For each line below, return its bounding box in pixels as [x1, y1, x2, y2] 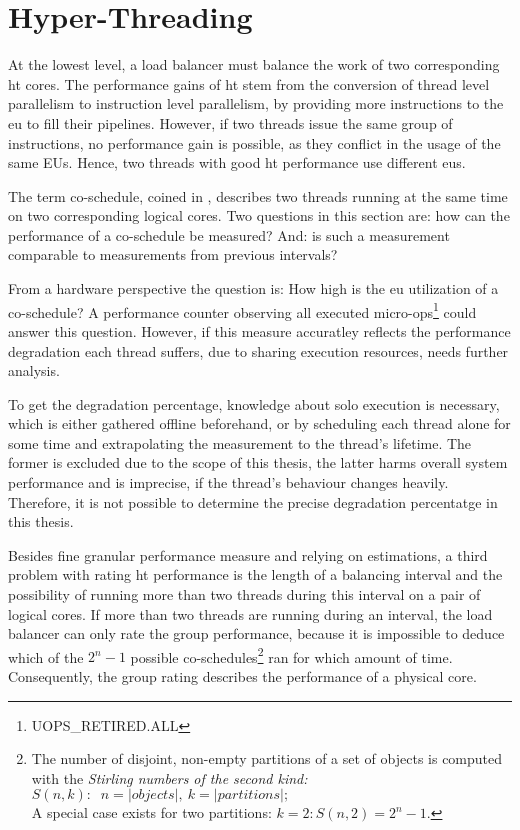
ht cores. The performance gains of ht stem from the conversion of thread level [8, 73, 490, 94]
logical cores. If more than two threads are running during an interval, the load [8, 603, 493, 624]
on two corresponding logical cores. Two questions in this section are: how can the [8, 205, 510, 226]
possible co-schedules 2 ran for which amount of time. [130, 643, 453, 667]
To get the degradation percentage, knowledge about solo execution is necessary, [8, 393, 500, 414]
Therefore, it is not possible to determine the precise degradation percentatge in [8, 491, 498, 512]
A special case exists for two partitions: [31, 802, 272, 823]
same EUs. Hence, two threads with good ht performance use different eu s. [8, 152, 466, 173]
